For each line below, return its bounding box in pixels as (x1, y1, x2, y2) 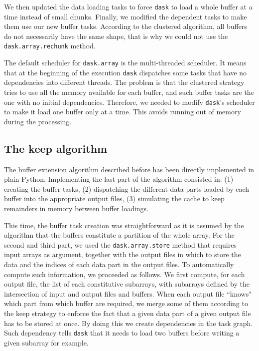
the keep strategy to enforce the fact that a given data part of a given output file (4, 308, 251, 319)
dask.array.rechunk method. (4, 40, 96, 51)
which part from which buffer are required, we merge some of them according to (4, 298, 248, 309)
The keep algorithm (4, 140, 108, 156)
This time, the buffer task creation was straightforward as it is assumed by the (4, 220, 244, 230)
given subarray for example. (4, 337, 89, 348)
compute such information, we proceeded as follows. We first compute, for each (4, 269, 245, 279)
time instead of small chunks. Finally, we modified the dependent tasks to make (4, 11, 247, 21)
